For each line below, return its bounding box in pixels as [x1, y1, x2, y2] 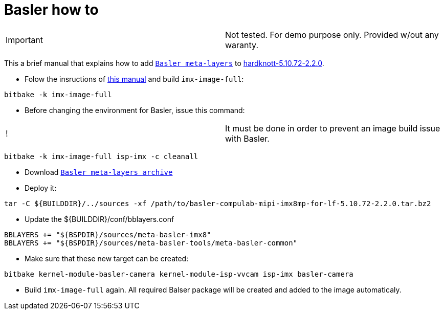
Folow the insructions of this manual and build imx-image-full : [25, 74, 244, 83]
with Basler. [225, 133, 270, 144]
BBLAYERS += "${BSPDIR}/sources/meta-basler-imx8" [4, 230, 211, 239]
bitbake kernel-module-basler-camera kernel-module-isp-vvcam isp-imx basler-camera [4, 270, 353, 278]
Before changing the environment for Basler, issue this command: [25, 105, 245, 115]
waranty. [225, 39, 258, 50]
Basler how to [4, 1, 99, 18]
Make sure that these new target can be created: [25, 254, 189, 263]
